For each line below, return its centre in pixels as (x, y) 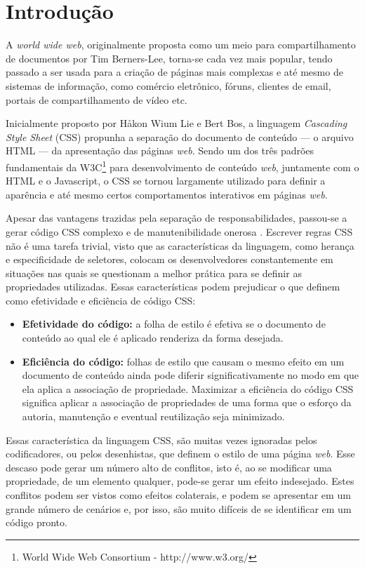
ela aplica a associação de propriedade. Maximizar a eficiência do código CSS (188, 388)
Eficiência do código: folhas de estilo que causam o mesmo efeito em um (183, 361)
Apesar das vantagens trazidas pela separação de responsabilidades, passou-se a (177, 218)
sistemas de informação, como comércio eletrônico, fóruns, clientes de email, (168, 85)
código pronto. (36, 522)
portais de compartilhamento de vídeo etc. (97, 99)
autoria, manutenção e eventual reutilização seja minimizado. (153, 416)
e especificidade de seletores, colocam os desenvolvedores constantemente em (170, 259)
